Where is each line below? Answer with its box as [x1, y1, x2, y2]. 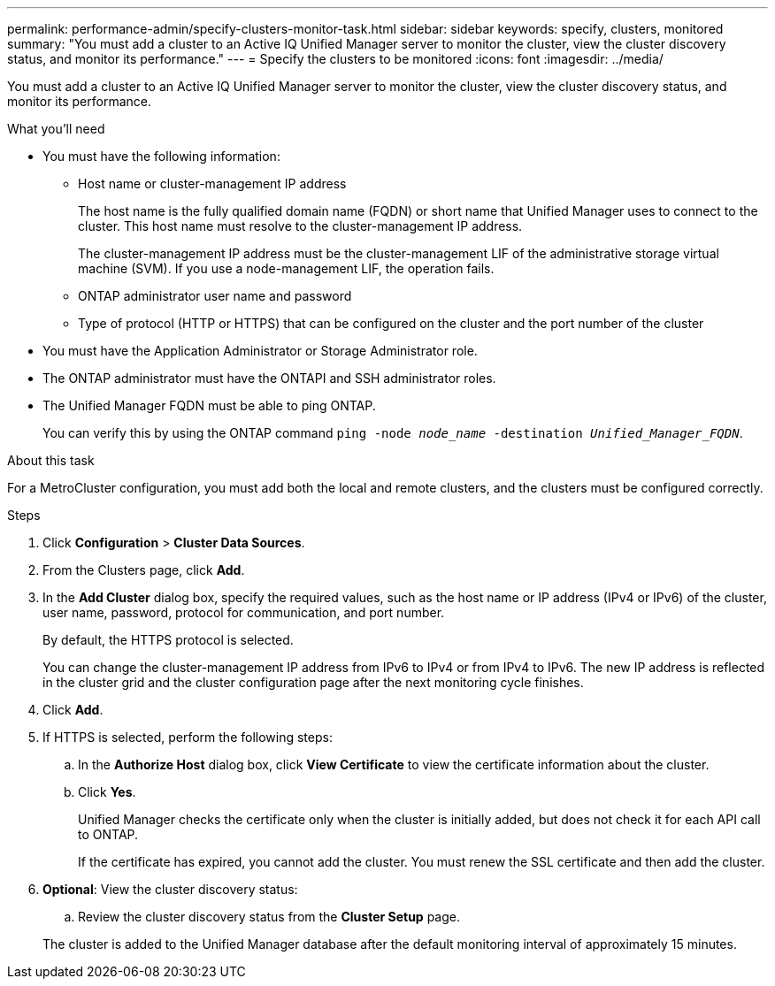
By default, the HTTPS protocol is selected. [42, 632, 294, 647]
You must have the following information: [42, 149, 280, 164]
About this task [7, 453, 95, 468]
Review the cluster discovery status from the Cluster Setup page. [78, 909, 460, 924]
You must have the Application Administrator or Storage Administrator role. [42, 343, 478, 358]
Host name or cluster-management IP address [78, 176, 347, 191]
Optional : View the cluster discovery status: [42, 882, 298, 897]
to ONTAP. [78, 827, 139, 842]
